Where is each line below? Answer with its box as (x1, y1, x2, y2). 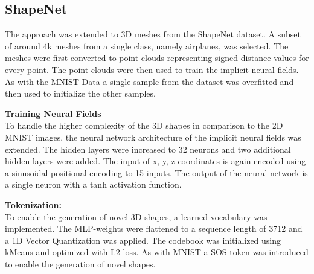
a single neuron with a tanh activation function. (5, 178, 182, 191)
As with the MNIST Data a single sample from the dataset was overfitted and (5, 75, 294, 88)
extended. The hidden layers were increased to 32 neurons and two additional (5, 142, 291, 155)
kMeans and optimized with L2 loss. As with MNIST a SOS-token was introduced (5, 246, 309, 258)
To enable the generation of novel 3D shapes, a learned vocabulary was (5, 210, 268, 223)
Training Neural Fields (5, 107, 101, 119)
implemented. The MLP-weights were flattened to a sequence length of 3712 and (5, 222, 303, 235)
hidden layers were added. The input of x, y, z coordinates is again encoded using (5, 155, 306, 167)
